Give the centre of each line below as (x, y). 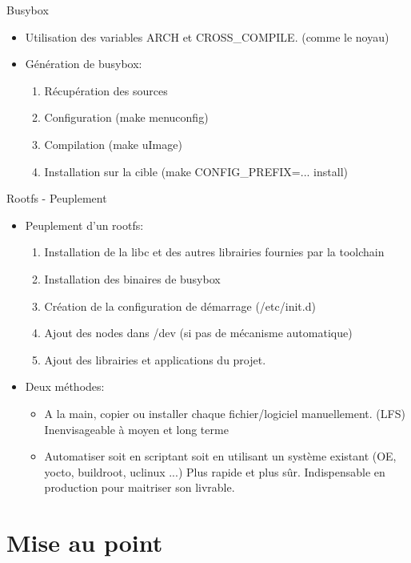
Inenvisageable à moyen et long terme (136, 429)
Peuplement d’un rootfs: (84, 225)
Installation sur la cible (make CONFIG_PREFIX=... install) (196, 171)
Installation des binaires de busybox (132, 278)
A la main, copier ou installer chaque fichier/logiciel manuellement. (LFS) (225, 413)
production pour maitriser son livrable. (140, 487)
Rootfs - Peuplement (57, 198)
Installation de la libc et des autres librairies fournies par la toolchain (214, 252)
